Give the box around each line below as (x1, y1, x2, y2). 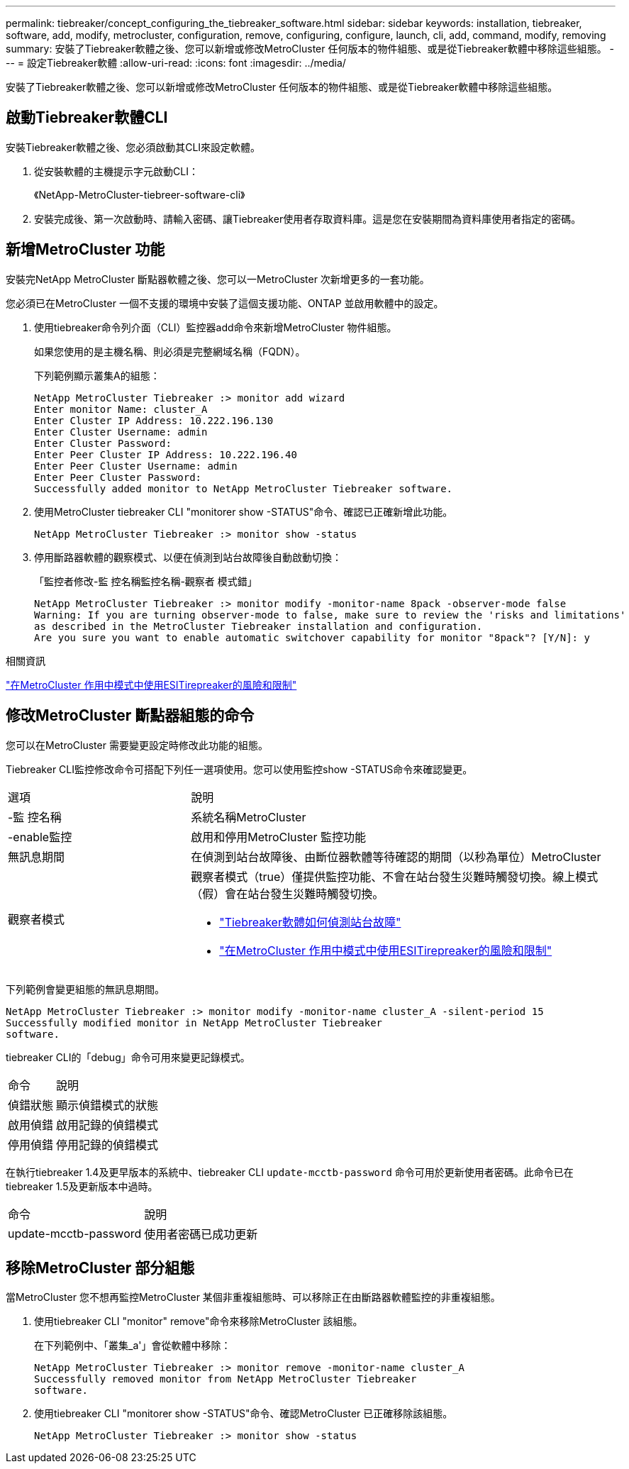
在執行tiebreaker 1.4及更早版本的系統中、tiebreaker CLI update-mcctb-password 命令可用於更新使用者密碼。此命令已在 (6, 1165, 574, 1178)
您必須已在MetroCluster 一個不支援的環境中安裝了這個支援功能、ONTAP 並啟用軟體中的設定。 (6, 296, 444, 309)
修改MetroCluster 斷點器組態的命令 (6, 706, 255, 725)
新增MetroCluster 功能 (6, 240, 165, 259)
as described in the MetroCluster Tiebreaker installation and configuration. (34, 620, 483, 632)
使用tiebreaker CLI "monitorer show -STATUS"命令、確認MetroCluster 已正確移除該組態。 (34, 1407, 453, 1420)
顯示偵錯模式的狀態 (56, 1097, 159, 1112)
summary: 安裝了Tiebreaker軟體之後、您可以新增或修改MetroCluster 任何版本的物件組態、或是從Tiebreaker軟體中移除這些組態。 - (6, 43, 615, 55)
